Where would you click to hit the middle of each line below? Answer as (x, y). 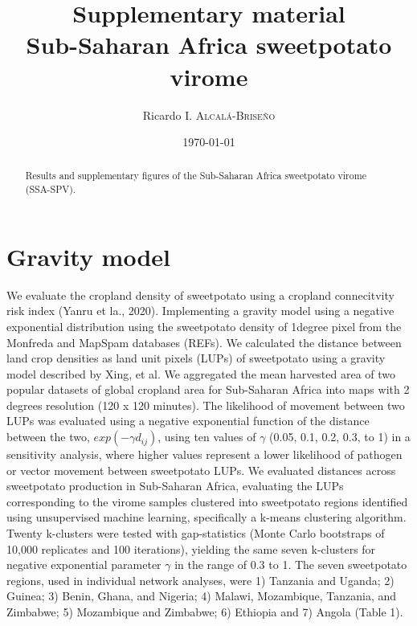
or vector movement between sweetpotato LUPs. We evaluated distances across (201, 470)
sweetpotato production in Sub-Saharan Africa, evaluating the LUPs (175, 486)
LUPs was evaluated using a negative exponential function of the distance (188, 421)
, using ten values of (207, 437)
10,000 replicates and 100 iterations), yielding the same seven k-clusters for (191, 548)
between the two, (48, 437)
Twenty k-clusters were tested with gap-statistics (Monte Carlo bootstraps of (196, 533)
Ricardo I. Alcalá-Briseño (209, 115)
